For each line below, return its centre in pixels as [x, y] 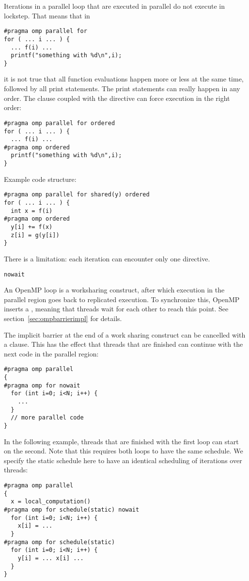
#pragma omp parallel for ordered [60, 123]
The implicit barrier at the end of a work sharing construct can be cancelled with [125, 334]
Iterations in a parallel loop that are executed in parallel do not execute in [115, 6]
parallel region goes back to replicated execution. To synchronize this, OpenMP [122, 299]
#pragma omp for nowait [42, 385]
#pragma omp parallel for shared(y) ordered [77, 195]
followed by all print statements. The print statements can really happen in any [122, 89]
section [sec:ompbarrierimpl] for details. [63, 318]
